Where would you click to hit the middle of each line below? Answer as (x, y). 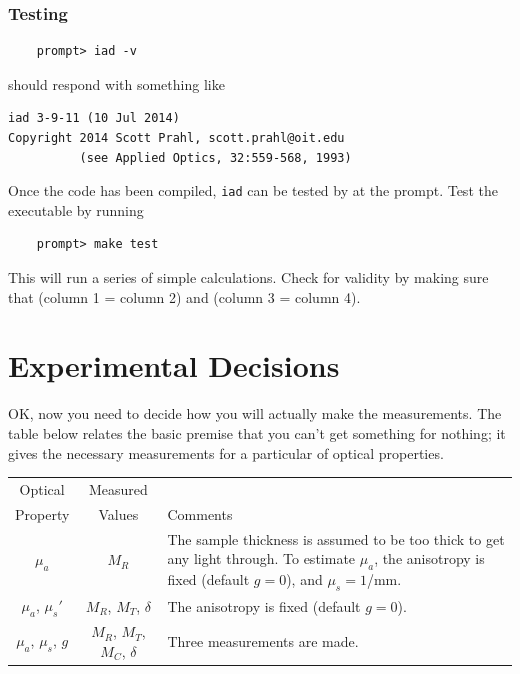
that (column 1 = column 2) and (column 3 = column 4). (184, 296)
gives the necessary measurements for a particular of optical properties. (226, 452)
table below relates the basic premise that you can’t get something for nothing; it (257, 432)
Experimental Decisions (174, 365)
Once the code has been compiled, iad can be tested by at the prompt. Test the (253, 190)
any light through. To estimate (261, 558)
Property (42, 513)
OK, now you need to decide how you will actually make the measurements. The (255, 413)
